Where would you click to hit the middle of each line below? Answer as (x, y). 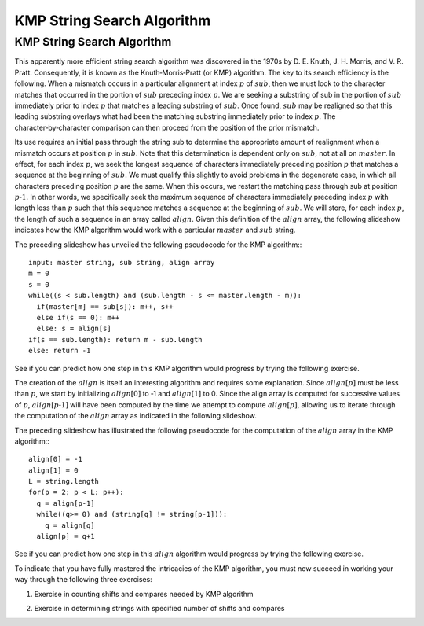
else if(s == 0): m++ (78, 317)
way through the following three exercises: (83, 580)
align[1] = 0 (53, 470)
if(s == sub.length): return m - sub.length (116, 339)
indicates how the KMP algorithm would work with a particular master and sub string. (155, 230)
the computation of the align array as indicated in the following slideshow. (135, 416)
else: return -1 (60, 351)
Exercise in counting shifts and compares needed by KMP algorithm (144, 594)
